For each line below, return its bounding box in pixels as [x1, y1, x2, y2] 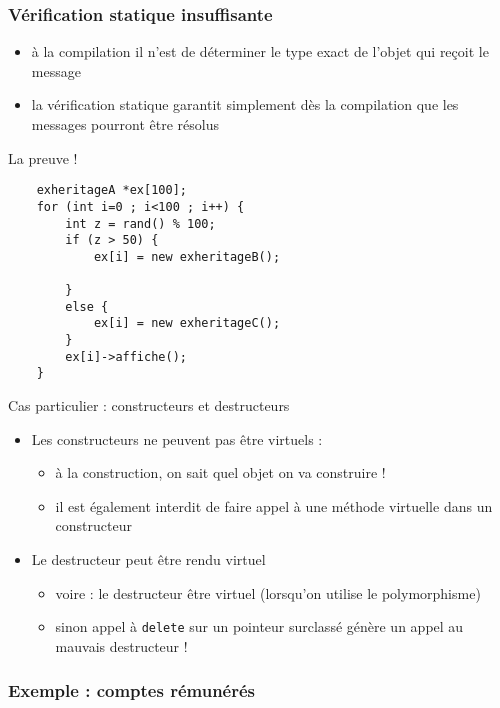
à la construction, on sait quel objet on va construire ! [55, 462, 386, 483]
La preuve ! [8, 147, 78, 168]
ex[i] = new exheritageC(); [93, 316, 281, 331]
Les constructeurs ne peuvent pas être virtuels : [31, 428, 323, 449]
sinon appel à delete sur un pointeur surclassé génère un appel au [55, 616, 464, 637]
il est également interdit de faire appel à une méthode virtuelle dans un [55, 495, 493, 516]
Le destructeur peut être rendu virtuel [31, 549, 266, 570]
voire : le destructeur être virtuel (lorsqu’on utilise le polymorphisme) [55, 582, 481, 603]
